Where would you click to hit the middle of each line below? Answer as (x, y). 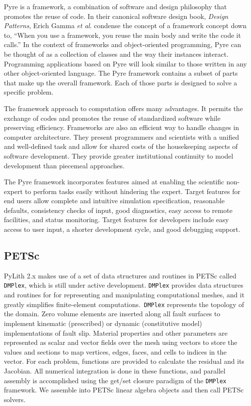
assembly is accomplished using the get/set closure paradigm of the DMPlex (115, 380)
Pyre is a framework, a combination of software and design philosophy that (115, 6)
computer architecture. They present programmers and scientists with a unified (122, 137)
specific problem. (29, 92)
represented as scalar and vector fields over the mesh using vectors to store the (121, 342)
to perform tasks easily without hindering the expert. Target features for (133, 191)
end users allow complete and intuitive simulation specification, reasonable (114, 201)
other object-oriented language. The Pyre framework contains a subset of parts (121, 73)
